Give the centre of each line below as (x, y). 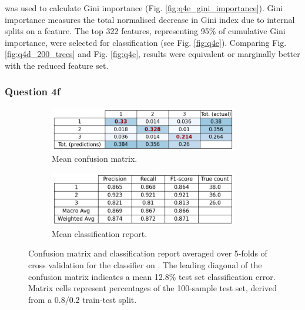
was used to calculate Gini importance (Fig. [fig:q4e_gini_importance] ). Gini (144, 8)
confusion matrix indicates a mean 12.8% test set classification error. (152, 276)
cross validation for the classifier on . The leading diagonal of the (145, 264)
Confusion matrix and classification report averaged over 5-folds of (148, 253)
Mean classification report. (100, 233)
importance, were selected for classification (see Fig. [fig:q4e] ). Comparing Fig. (146, 42)
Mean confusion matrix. (95, 159)
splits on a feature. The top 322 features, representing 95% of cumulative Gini (145, 31)
